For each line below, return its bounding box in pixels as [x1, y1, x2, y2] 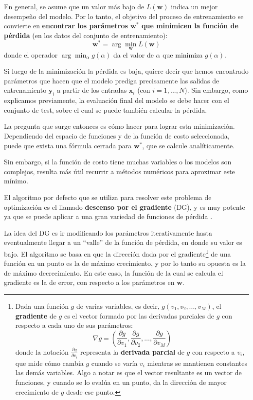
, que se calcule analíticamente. [142, 140, 235, 150]
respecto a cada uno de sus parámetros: [15, 320, 133, 330]
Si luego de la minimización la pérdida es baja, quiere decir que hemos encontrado [4, 66, 249, 76]
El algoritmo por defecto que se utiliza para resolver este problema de [4, 192, 212, 202]
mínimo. [4, 176, 28, 186]
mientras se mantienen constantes [147, 358, 247, 368]
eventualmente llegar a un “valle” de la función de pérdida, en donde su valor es [4, 237, 242, 247]
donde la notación [15, 346, 69, 357]
